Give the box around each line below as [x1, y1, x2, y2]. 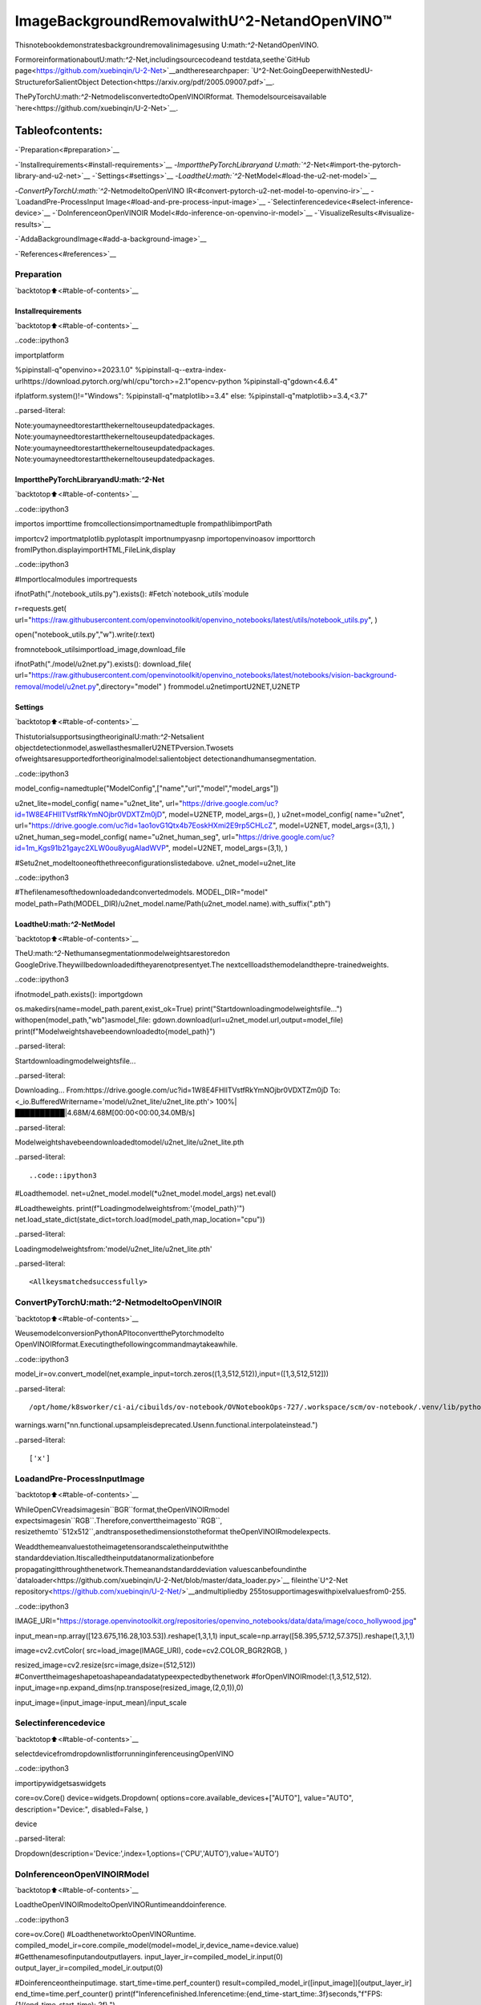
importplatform [14, 350, 64, 360]
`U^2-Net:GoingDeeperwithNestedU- [250, 66, 374, 75]
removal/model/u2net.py [14, 682, 96, 691]
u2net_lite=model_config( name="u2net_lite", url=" [14, 798, 183, 808]
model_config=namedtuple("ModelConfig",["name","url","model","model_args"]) [14, 784, 279, 793]
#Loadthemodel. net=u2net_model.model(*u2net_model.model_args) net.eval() [14, 1189, 277, 1198]
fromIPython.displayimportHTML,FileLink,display [14, 545, 176, 554]
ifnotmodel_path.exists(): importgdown [14, 989, 143, 998]
